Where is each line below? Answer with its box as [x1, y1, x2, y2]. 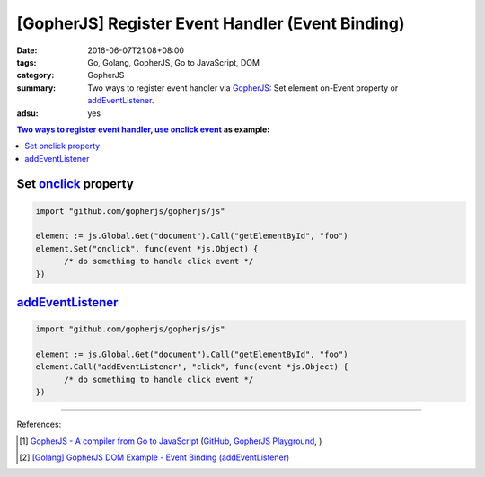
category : [16, 70, 55, 81]
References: [16, 419, 62, 430]
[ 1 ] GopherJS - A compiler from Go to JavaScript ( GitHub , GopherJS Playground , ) [19, 436, 322, 446]
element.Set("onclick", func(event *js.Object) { [35, 243, 259, 253]
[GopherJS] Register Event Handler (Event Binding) [16, 13, 405, 33]
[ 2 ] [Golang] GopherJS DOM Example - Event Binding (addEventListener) [19, 452, 290, 463]
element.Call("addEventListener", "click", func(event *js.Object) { [35, 362, 348, 372]
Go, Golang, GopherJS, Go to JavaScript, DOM [87, 57, 260, 67]
